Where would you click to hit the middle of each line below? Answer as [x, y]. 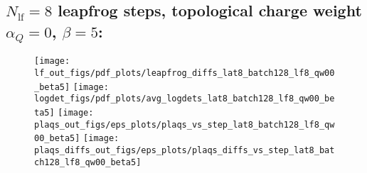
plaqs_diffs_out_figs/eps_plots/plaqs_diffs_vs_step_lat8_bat [185, 150]
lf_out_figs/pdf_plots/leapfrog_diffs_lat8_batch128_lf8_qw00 [185, 73]
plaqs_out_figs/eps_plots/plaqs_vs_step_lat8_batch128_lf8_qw [185, 124]
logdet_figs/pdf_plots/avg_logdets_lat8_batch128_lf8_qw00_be [185, 99]
